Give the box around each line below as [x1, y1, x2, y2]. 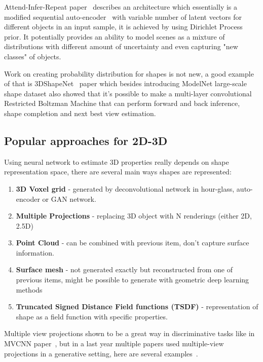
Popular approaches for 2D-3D [4, 132, 168, 148]
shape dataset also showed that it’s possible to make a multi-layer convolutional [4, 88, 252, 98]
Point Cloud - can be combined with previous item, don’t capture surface [16, 237, 249, 248]
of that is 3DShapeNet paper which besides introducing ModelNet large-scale [4, 78, 247, 89]
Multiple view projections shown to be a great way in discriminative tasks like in [4, 328, 255, 339]
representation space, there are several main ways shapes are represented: [4, 166, 232, 177]
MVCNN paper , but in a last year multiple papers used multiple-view [4, 338, 224, 349]
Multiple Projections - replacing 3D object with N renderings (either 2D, [16, 210, 252, 221]
